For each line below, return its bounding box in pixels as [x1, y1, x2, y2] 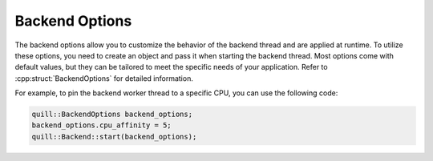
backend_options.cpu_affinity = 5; [31, 121, 172, 130]
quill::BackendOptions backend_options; [31, 110, 192, 119]
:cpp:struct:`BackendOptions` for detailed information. [14, 73, 194, 83]
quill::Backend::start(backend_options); [31, 132, 197, 141]
